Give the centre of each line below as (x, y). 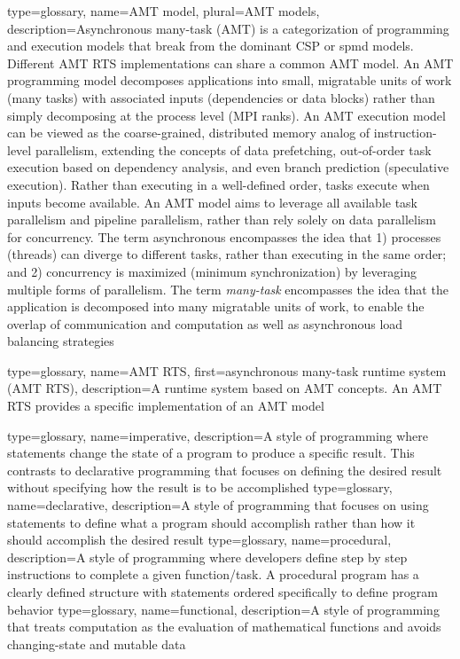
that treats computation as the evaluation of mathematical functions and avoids (224, 627)
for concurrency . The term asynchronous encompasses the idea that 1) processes (224, 236)
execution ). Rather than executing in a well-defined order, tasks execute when (218, 184)
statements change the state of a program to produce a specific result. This (211, 453)
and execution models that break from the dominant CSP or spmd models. (211, 46)
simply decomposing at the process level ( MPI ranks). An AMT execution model (226, 115)
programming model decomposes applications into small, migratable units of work (230, 80)
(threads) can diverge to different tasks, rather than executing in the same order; (227, 254)
